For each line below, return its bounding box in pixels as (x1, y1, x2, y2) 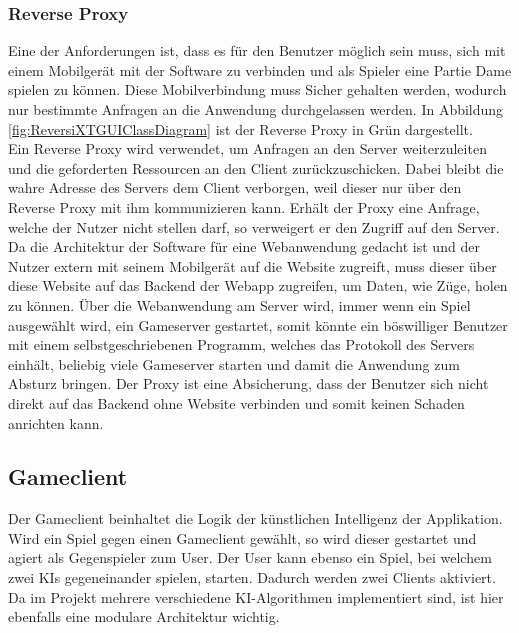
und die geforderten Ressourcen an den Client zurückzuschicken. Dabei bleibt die (8, 157, 504, 178)
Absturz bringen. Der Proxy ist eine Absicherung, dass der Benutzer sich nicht (8, 373, 489, 394)
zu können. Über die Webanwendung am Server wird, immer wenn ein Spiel (8, 294, 471, 315)
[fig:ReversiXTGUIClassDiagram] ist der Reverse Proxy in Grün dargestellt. (8, 118, 473, 139)
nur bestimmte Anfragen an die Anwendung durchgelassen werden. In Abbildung (8, 99, 504, 119)
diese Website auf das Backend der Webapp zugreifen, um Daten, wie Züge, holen (8, 275, 508, 296)
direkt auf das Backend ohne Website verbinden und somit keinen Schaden (8, 392, 465, 413)
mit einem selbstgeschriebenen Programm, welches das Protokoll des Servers (8, 334, 475, 355)
